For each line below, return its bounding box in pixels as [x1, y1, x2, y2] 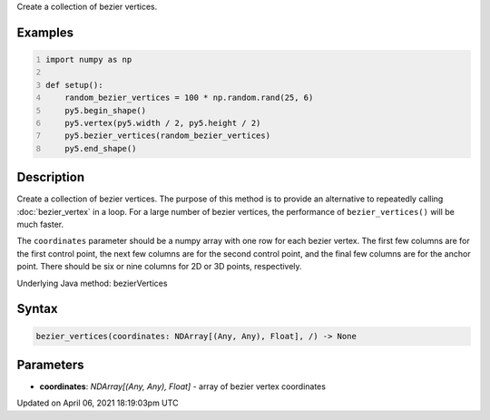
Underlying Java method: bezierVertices [16, 278, 168, 288]
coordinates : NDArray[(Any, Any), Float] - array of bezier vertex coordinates [39, 381, 327, 392]
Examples [16, 24, 74, 40]
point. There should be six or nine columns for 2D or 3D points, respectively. [16, 261, 303, 272]
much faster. [16, 219, 64, 230]
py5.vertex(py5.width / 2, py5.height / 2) [64, 118, 261, 128]
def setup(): [45, 80, 103, 90]
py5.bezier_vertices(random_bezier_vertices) [64, 131, 271, 141]
